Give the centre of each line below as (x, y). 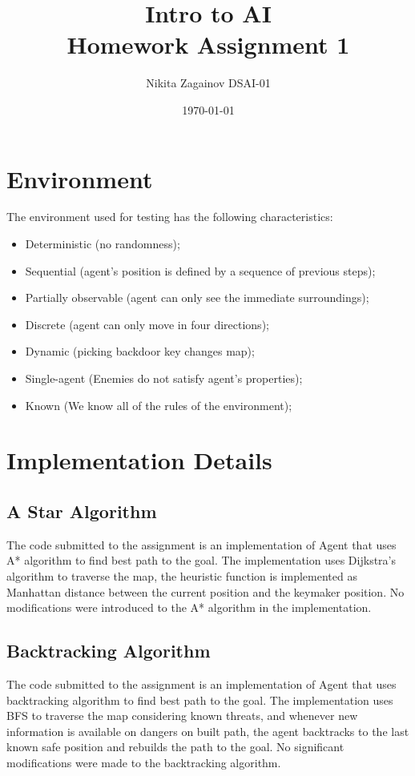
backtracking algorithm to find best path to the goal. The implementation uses (200, 700)
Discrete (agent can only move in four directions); (147, 324)
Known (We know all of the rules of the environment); (159, 405)
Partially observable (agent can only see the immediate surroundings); (197, 298)
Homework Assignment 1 (208, 44)
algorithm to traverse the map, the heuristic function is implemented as (182, 575)
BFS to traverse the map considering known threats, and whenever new (182, 716)
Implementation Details (139, 460)
